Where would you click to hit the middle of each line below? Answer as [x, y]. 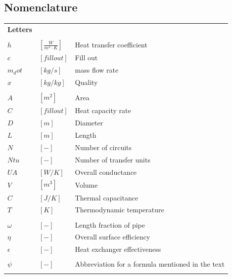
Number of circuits [103, 147]
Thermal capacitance [107, 197]
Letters [20, 29]
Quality [86, 82]
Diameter [89, 123]
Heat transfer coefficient [111, 45]
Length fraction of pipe [110, 224]
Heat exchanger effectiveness [118, 249]
